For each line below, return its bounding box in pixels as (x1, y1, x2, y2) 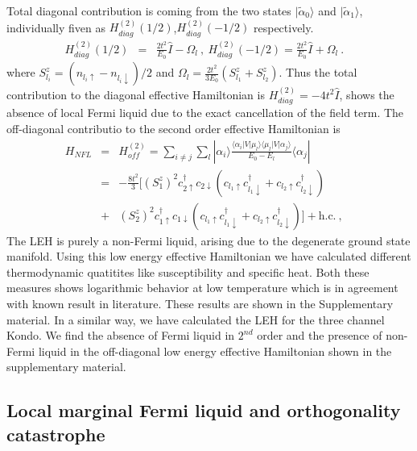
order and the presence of (257, 327, 382, 344)
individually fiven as (6, 19, 106, 35)
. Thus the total (279, 64, 357, 81)
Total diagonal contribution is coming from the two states (6, 2, 291, 19)
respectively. (253, 19, 314, 35)
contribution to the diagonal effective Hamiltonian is (6, 86, 265, 102)
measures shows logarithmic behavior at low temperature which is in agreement (6, 279, 398, 296)
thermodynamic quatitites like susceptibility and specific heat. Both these (6, 263, 370, 280)
